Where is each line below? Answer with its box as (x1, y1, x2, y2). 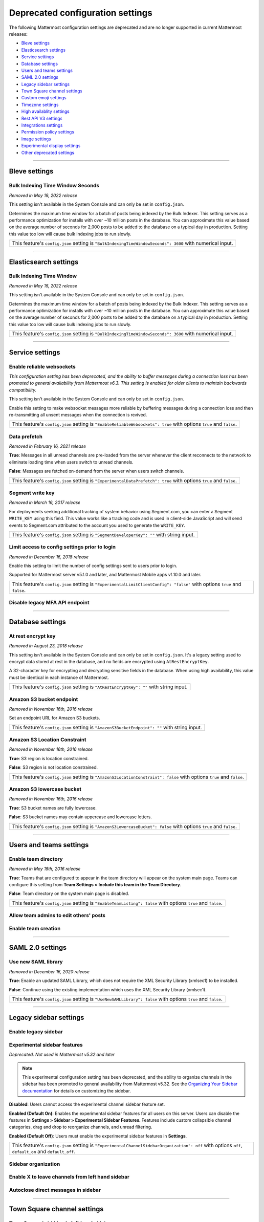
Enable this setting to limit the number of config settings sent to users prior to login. (9, 563, 177, 569)
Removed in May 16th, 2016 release (9, 866, 81, 872)
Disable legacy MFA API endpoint (9, 599, 90, 606)
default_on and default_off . (12, 1148, 75, 1155)
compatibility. (9, 387, 37, 393)
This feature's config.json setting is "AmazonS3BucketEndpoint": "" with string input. (12, 724, 202, 731)
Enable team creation (9, 925, 61, 932)
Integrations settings (21, 122, 63, 128)
